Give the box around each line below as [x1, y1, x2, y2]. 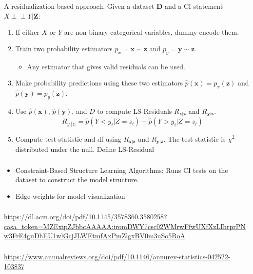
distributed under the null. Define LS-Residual [15, 144, 154, 154]
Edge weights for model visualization [15, 190, 125, 201]
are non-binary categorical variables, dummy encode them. [64, 27, 239, 37]
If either [15, 27, 39, 37]
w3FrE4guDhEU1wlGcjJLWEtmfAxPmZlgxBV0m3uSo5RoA [4, 231, 185, 241]
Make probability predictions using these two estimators [15, 78, 183, 88]
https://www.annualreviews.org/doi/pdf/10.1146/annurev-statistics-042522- [4, 251, 231, 261]
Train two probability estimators [15, 43, 113, 53]
